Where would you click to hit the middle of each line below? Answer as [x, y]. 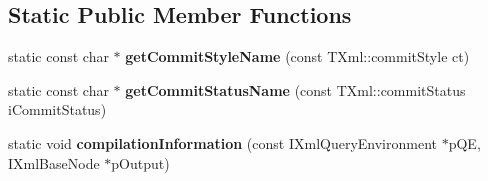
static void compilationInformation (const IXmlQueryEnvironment [222, 142]
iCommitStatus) [57, 109]
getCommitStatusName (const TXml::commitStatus [295, 89]
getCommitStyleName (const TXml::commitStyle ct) [297, 56]
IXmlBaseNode [54, 162]
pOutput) [140, 162]
